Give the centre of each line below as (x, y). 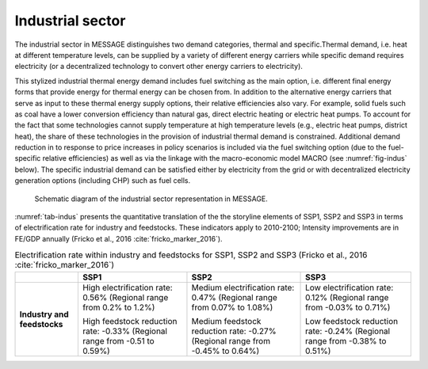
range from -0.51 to (118, 340)
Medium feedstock (226, 321)
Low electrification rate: (350, 287)
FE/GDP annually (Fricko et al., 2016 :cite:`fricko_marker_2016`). (118, 238)
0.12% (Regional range (347, 297)
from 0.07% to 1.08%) (232, 307)
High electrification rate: (128, 287)
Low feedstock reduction (352, 321)
